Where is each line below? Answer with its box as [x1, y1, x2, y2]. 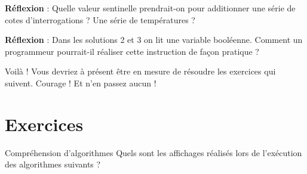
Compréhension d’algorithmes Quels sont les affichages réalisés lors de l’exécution [5, 146, 302, 159]
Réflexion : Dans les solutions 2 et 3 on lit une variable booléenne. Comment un [5, 33, 303, 46]
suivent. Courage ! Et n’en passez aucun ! [5, 76, 156, 89]
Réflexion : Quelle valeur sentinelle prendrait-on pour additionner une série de [5, 2, 296, 14]
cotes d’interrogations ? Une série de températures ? [5, 13, 195, 26]
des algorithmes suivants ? [5, 158, 101, 170]
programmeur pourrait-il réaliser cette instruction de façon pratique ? [5, 45, 259, 57]
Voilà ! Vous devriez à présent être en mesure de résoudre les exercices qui [5, 65, 276, 77]
